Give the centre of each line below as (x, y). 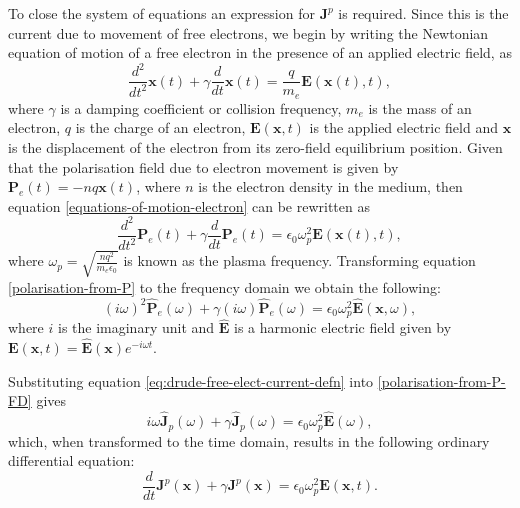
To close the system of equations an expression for (161, 13)
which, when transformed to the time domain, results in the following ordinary (249, 440)
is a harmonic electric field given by (343, 327)
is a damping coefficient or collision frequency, (201, 107)
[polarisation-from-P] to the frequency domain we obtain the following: (224, 286)
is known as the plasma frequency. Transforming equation (299, 260)
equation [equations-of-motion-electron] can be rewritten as (189, 205)
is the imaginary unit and (136, 327)
